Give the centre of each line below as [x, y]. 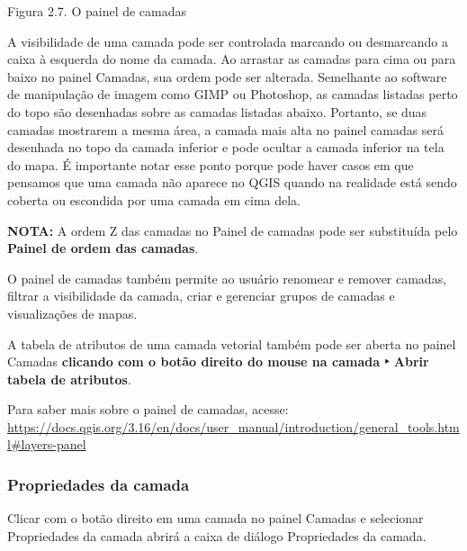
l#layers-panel [47, 444]
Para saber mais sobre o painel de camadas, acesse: [148, 409]
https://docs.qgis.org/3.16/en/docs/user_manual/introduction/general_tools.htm [233, 426]
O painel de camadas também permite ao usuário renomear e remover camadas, [227, 278]
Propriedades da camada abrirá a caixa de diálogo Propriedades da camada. [217, 535]
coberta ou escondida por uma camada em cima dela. [154, 199]
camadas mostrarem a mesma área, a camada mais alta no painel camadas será [226, 129]
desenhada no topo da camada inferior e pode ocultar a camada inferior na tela [226, 147]
